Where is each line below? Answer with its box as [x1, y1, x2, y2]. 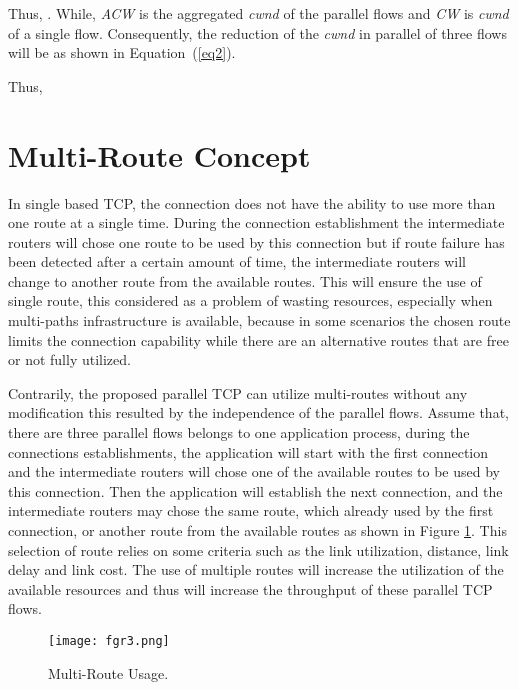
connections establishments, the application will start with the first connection [8, 441, 489, 462]
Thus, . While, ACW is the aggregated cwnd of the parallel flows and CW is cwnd [8, 3, 509, 23]
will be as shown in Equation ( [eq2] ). [8, 42, 236, 63]
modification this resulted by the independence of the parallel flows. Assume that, [8, 402, 509, 423]
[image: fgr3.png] [48, 633, 170, 648]
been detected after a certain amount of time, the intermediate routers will [8, 251, 466, 272]
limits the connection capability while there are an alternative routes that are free [8, 329, 509, 350]
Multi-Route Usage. [48, 662, 169, 683]
